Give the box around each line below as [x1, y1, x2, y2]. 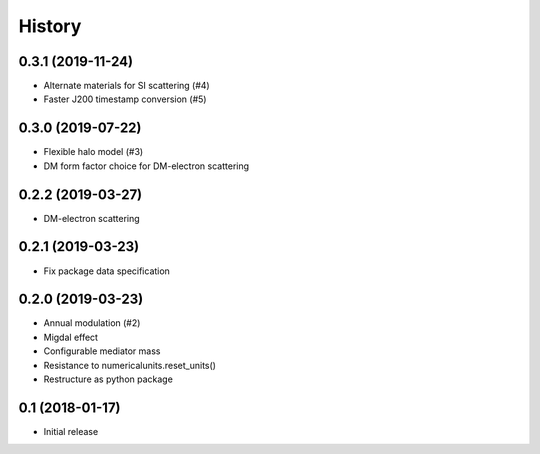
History [18, 15, 82, 37]
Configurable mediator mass [43, 345, 161, 357]
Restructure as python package [43, 373, 174, 385]
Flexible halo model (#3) [43, 146, 144, 158]
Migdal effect [43, 331, 99, 343]
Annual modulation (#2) [43, 317, 141, 329]
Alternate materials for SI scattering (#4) [43, 80, 210, 92]
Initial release [43, 425, 99, 437]
